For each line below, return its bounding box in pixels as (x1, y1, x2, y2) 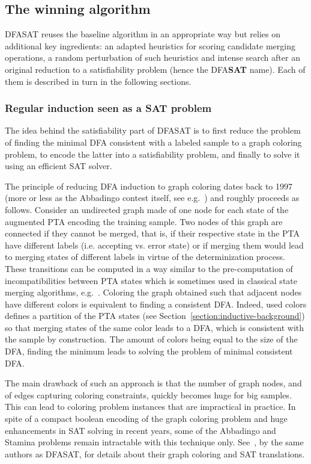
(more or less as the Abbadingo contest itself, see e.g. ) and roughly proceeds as (5, 191, 300, 204)
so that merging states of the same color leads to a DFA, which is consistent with (5, 321, 304, 333)
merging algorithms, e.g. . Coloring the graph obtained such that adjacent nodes (5, 286, 302, 299)
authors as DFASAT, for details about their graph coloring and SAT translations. (5, 447, 305, 460)
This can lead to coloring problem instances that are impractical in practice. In (5, 400, 296, 413)
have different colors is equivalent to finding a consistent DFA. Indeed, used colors (5, 297, 307, 310)
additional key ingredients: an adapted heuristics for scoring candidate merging (5, 39, 295, 52)
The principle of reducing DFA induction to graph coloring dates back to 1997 (5, 179, 292, 192)
